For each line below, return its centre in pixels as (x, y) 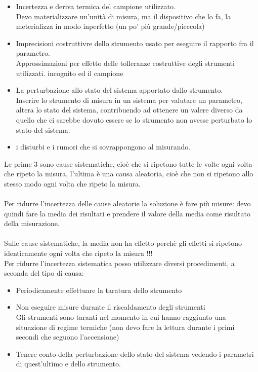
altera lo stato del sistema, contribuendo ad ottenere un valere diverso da (129, 110)
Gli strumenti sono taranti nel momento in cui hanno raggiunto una (121, 317)
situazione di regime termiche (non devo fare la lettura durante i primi (125, 327)
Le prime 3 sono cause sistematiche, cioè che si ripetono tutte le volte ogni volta (128, 163)
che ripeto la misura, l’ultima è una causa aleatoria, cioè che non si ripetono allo (129, 174)
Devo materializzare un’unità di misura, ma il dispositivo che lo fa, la (123, 16)
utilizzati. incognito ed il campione (70, 73)
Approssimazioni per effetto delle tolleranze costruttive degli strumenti (125, 63)
